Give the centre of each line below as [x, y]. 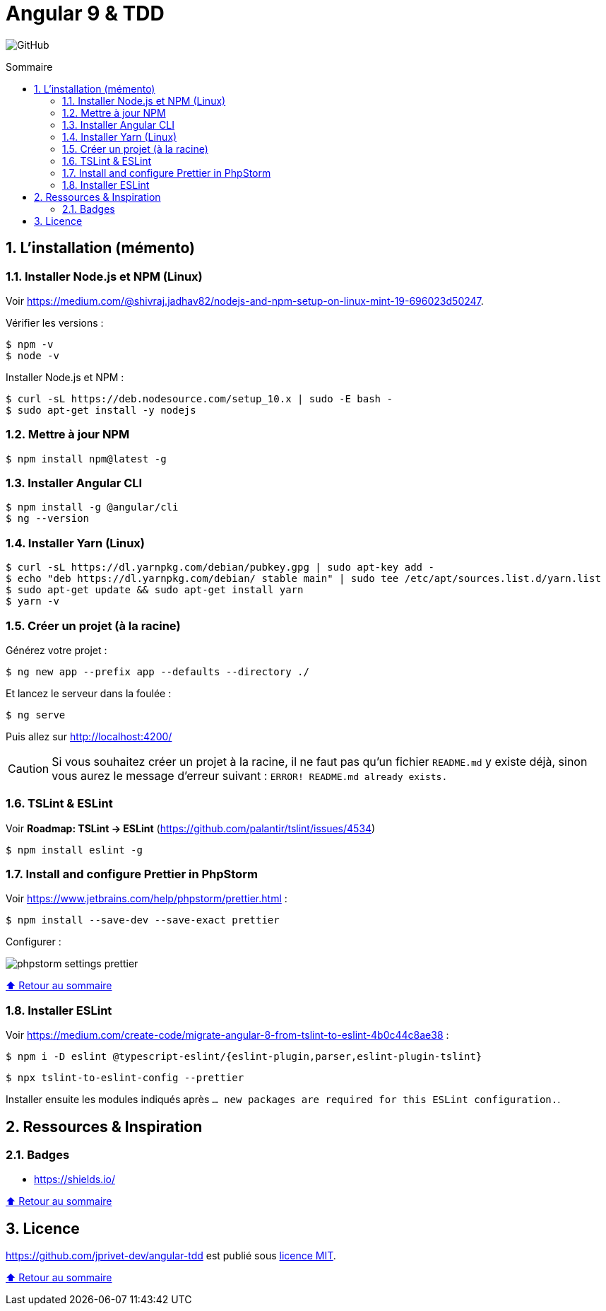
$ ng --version [48, 519]
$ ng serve [36, 715]
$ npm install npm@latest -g [86, 459]
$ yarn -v [32, 601]
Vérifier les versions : [55, 322]
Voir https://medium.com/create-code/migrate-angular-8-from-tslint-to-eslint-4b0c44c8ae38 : [227, 1035]
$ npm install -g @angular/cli [92, 507]
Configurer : [34, 942]
